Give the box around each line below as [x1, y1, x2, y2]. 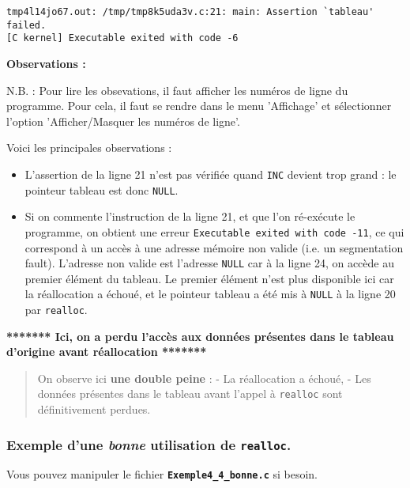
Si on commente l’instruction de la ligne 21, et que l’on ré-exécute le [24, 208, 355, 225]
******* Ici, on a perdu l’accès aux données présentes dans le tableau [6, 327, 394, 344]
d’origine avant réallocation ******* [6, 343, 207, 360]
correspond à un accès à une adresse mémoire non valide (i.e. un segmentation [24, 239, 404, 255]
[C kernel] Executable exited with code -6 [6, 32, 239, 44]
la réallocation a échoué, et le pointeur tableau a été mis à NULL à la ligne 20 [24, 286, 396, 302]
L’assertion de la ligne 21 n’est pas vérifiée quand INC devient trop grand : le [24, 165, 397, 182]
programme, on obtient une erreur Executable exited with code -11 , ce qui [24, 223, 404, 240]
